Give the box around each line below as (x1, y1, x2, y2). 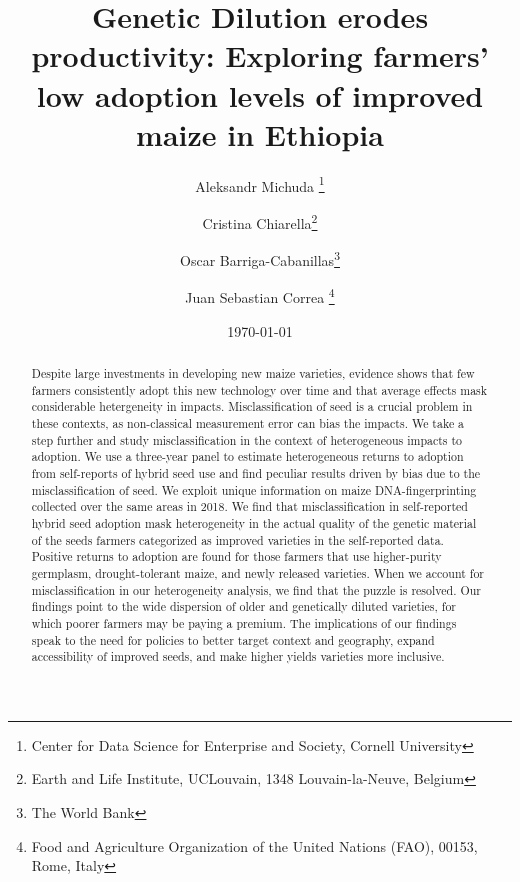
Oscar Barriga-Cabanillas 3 (180, 247, 340, 270)
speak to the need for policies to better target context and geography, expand (31, 631, 435, 648)
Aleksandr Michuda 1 (195, 172, 325, 196)
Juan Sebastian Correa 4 (185, 284, 335, 308)
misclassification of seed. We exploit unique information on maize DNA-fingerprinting (31, 481, 477, 498)
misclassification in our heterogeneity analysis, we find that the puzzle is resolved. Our (31, 581, 481, 598)
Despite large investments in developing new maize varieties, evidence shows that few (31, 365, 475, 382)
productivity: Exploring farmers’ (31, 35, 489, 76)
